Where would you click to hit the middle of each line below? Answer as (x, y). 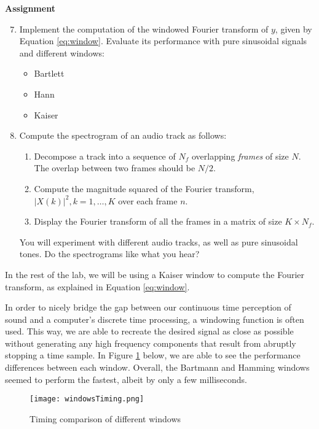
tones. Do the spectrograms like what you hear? (109, 254)
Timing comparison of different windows (105, 418)
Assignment (30, 8)
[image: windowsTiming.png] (87, 399)
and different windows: (62, 52)
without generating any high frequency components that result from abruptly (151, 343)
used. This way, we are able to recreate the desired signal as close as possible (149, 331)
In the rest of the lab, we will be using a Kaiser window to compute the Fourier (155, 274)
